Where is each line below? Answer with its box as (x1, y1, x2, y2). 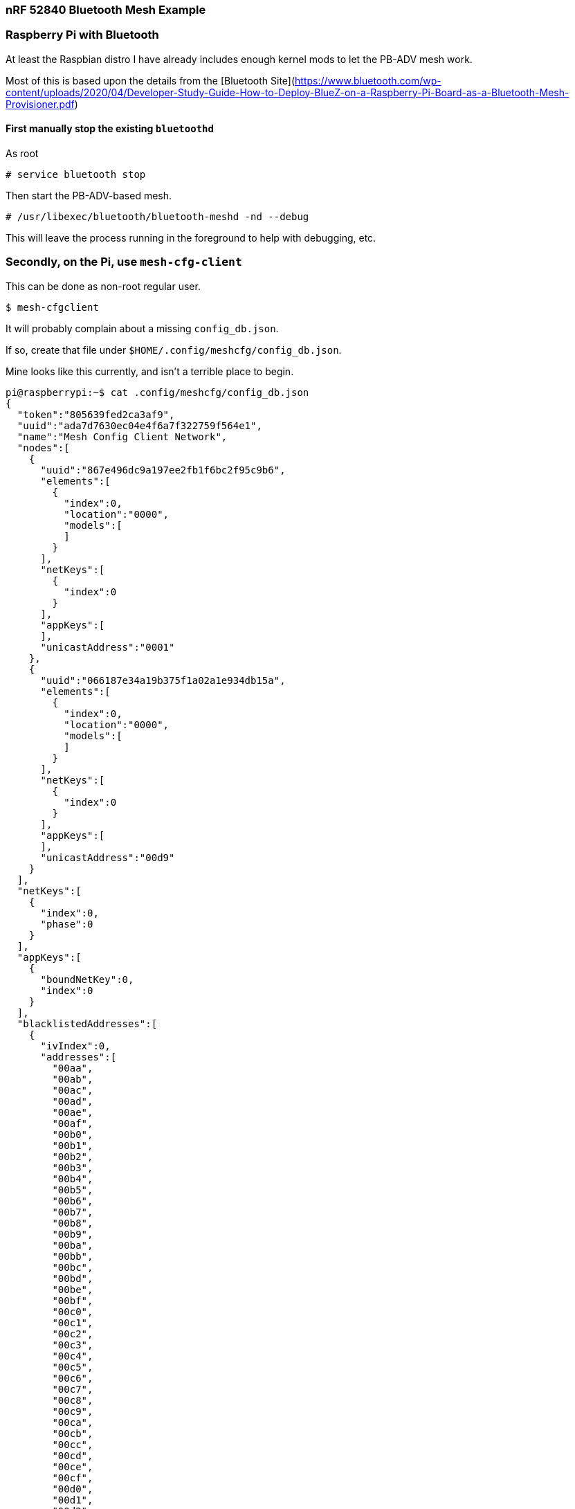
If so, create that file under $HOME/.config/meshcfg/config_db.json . (6, 343, 342, 356)
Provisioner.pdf (6, 98, 75, 110)
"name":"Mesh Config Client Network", (17, 431, 228, 442)
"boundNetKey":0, (40, 973, 134, 985)
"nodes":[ (17, 442, 70, 453)
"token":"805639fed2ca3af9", (17, 408, 175, 420)
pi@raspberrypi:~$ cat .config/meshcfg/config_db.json (6, 386, 309, 398)
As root (6, 147, 39, 159)
